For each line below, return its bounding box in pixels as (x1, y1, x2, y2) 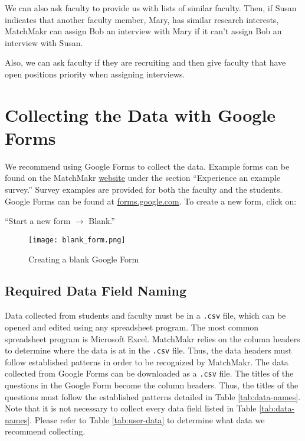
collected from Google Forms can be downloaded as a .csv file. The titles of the (5, 367, 294, 380)
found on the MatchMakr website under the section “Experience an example (5, 171, 281, 184)
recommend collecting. (5, 425, 86, 437)
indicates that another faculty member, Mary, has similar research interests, (5, 13, 279, 25)
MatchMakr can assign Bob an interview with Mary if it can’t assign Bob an (5, 25, 282, 37)
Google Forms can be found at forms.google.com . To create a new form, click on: (5, 194, 297, 207)
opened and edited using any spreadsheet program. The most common (5, 320, 259, 333)
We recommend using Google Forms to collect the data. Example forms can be (5, 160, 290, 172)
